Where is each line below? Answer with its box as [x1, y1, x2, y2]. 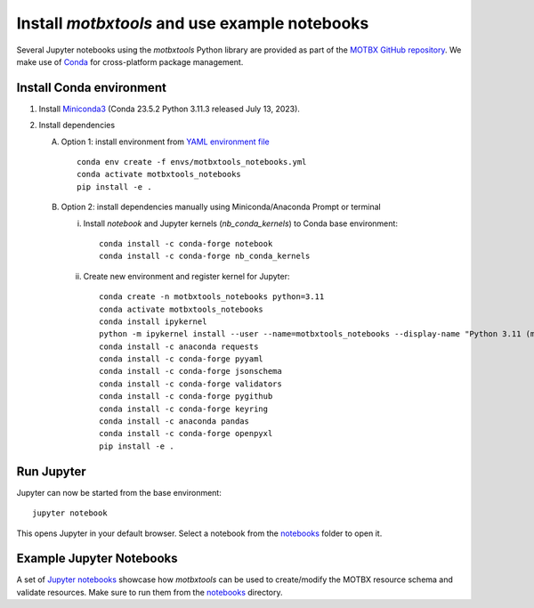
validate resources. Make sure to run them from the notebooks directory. [16, 587, 283, 597]
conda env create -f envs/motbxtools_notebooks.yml [77, 157, 307, 167]
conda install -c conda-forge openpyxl [99, 428, 273, 439]
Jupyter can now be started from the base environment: [16, 487, 222, 498]
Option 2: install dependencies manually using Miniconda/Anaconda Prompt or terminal [61, 201, 382, 213]
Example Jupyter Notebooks [16, 551, 178, 566]
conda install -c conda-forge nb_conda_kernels [99, 251, 311, 262]
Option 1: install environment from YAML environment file [61, 136, 271, 147]
